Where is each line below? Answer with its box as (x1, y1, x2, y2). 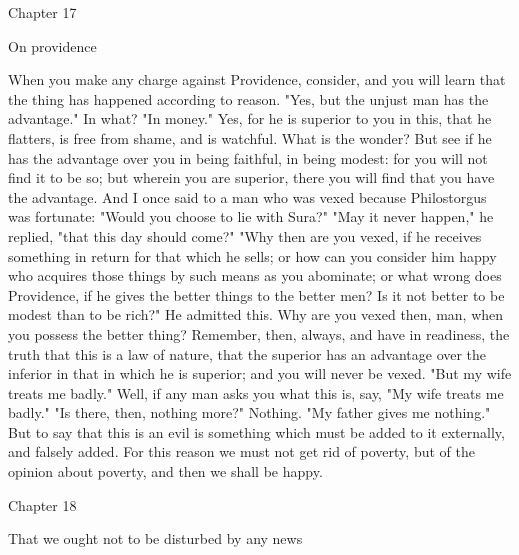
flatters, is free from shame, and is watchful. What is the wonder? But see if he (8, 127, 492, 148)
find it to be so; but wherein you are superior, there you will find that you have (8, 167, 495, 188)
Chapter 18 (8, 494, 77, 515)
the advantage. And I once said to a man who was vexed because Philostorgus (8, 186, 487, 207)
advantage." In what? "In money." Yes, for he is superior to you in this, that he (8, 108, 492, 129)
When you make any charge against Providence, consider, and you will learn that (8, 69, 506, 90)
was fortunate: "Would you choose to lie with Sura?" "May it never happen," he (8, 206, 494, 227)
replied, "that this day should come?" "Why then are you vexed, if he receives (8, 225, 482, 246)
